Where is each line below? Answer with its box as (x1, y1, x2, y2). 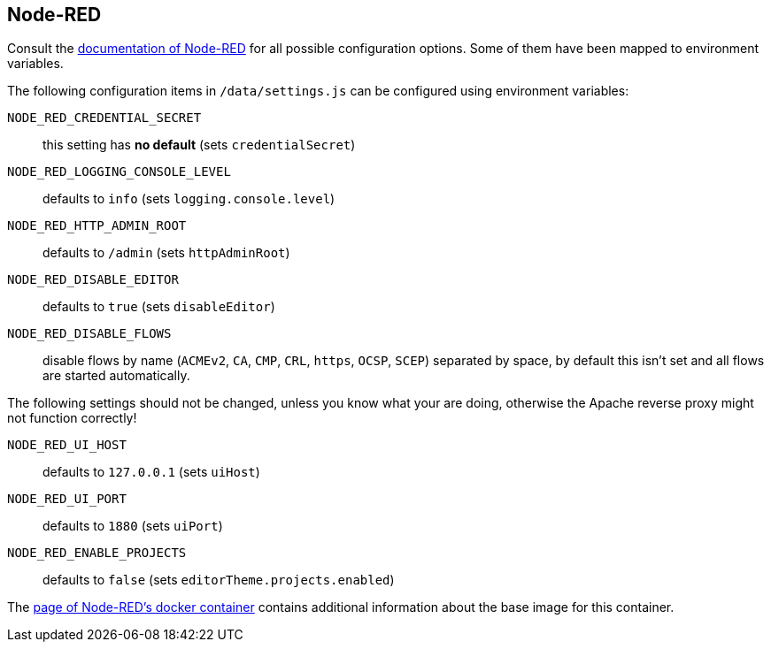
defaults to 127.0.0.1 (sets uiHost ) (42, 464, 260, 480)
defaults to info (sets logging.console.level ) (42, 191, 335, 207)
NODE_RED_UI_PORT (7, 492, 127, 507)
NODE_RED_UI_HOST (7, 438, 127, 453)
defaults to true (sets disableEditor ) (42, 299, 275, 315)
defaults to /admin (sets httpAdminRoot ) (42, 245, 290, 261)
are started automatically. (42, 368, 190, 384)
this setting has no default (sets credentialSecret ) (42, 137, 356, 153)
